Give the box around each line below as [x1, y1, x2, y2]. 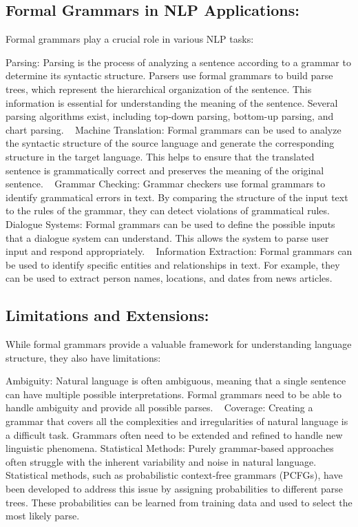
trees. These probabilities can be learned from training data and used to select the [6, 495, 352, 509]
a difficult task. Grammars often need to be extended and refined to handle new [6, 427, 343, 442]
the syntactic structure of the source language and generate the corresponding [6, 136, 335, 150]
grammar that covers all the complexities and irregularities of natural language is [6, 414, 348, 428]
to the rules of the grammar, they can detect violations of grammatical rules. [6, 203, 330, 218]
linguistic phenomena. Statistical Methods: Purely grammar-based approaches [6, 441, 334, 455]
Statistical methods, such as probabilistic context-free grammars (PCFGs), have [6, 468, 343, 482]
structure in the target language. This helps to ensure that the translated [6, 149, 315, 163]
